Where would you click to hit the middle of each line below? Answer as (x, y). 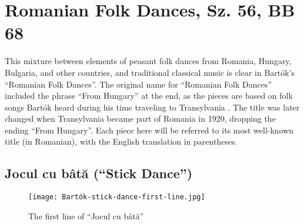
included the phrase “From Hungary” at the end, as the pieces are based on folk (149, 96)
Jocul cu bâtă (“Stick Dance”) (99, 173)
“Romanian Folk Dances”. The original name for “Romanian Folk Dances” (138, 84)
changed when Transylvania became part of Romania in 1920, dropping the (140, 118)
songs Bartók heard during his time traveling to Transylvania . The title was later (152, 107)
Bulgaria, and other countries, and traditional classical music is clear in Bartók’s (150, 72)
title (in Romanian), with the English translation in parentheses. (121, 141)
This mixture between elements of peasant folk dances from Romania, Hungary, (148, 61)
